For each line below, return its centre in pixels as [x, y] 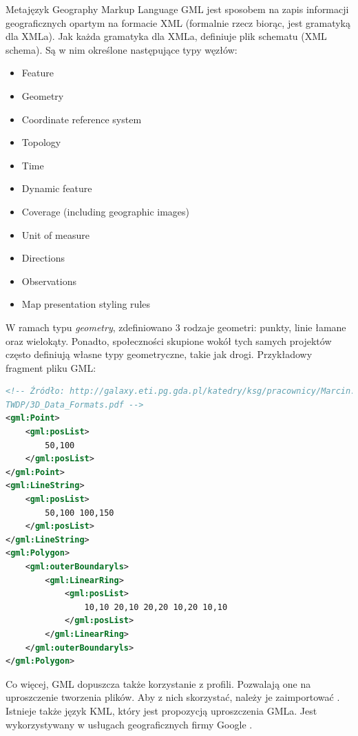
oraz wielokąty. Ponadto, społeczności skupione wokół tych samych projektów [169, 340]
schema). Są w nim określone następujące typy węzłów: [122, 49]
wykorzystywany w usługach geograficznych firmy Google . [129, 724]
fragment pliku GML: [51, 367]
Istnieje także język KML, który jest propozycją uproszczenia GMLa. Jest [161, 710]
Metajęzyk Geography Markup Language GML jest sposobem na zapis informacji [177, 9]
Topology [41, 142]
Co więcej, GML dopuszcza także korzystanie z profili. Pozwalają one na [158, 683]
